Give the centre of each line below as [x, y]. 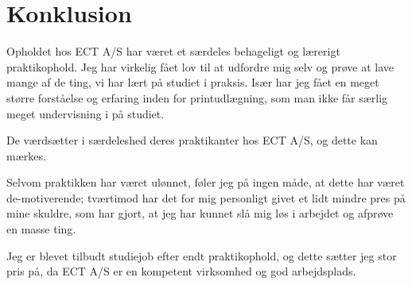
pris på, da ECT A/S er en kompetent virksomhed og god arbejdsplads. [181, 271]
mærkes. [26, 155]
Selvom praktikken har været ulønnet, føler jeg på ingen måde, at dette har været [206, 182]
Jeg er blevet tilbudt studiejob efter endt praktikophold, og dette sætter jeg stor [202, 255]
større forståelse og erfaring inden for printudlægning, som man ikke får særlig [197, 97]
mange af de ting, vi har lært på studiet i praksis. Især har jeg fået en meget [193, 82]
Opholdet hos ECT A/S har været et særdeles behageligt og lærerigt [173, 51]
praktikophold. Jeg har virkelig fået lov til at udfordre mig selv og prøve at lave [200, 66]
